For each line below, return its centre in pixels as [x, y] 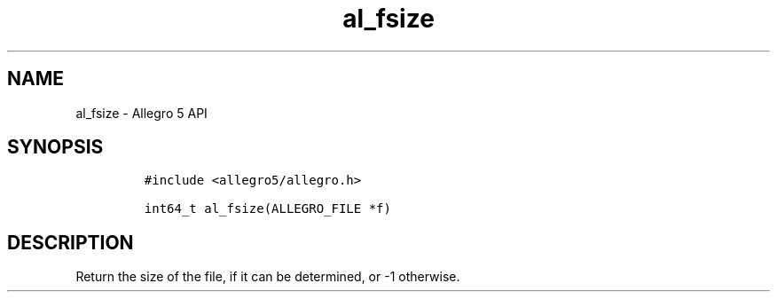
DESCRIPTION [71, 242]
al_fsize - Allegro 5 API [141, 113]
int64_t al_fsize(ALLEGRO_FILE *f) [267, 209]
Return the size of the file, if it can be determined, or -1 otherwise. [268, 277]
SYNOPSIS [55, 147]
